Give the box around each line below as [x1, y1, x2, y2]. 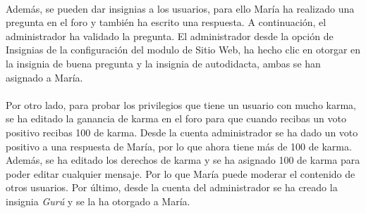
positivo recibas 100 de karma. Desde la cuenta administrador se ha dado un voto [6, 124, 358, 139]
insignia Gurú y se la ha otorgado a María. [6, 193, 190, 208]
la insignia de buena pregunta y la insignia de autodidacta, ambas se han [6, 56, 321, 70]
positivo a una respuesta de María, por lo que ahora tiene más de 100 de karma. [6, 138, 352, 153]
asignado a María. [6, 70, 83, 84]
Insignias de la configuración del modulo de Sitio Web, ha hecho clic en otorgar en [6, 42, 361, 57]
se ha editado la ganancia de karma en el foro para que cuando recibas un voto [6, 111, 346, 126]
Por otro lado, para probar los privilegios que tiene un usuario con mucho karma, [6, 97, 356, 112]
